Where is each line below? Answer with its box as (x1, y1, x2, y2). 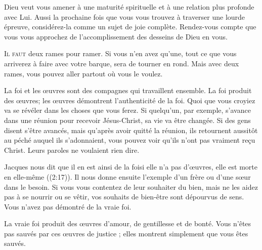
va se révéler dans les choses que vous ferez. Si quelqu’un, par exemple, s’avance (4, 105, 251, 115)
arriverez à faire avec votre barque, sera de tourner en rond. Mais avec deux (4, 58, 239, 68)
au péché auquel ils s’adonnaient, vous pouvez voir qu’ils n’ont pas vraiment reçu (4, 135, 255, 145)
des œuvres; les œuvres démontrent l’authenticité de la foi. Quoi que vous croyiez (4, 95, 255, 105)
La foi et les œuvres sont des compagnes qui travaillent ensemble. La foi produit (4, 85, 252, 96)
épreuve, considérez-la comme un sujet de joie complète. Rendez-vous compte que (4, 21, 256, 32)
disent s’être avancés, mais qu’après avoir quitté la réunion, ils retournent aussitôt (4, 124, 258, 135)
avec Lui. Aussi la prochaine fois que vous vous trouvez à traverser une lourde (4, 11, 245, 22)
